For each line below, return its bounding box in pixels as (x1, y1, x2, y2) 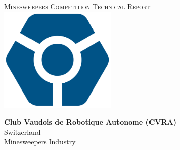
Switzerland (4, 126, 41, 137)
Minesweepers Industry (4, 136, 76, 147)
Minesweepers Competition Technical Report (4, 1, 151, 11)
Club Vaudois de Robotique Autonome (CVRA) (4, 116, 176, 127)
